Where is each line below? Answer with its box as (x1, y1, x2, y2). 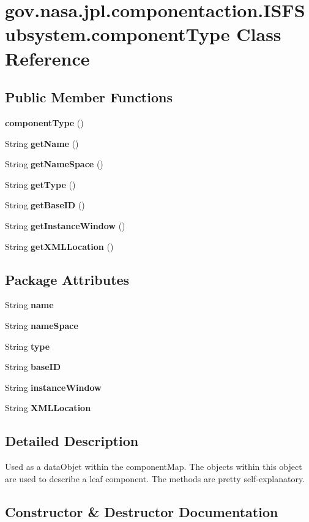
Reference (5, 45, 90, 70)
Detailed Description (5, 431, 139, 450)
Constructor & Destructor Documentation (5, 502, 278, 521)
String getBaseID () (5, 199, 85, 211)
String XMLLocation (5, 401, 91, 414)
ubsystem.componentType (5, 21, 230, 47)
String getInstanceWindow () (5, 219, 125, 232)
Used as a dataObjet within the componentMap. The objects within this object (5, 460, 302, 473)
